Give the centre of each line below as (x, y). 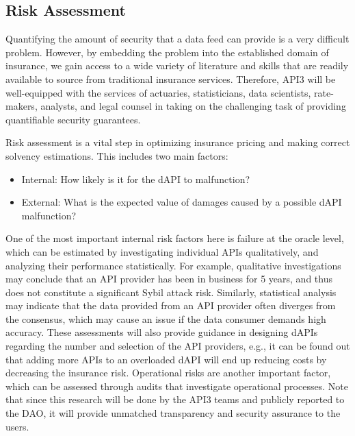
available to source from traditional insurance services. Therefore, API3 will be (171, 78)
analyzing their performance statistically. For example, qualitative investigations (173, 265)
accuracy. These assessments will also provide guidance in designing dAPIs (162, 332)
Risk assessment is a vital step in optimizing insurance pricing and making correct (178, 142)
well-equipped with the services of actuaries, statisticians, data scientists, (158, 92)
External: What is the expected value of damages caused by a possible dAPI (182, 202)
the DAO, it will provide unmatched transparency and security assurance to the (173, 413)
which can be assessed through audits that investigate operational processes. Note (177, 386)
